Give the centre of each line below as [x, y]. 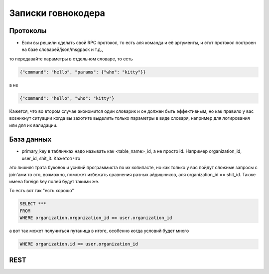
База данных [30, 139]
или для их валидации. [33, 125]
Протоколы [28, 31]
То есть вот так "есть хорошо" [42, 191]
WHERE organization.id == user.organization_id [79, 244]
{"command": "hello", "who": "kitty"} [67, 98]
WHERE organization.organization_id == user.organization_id [96, 218]
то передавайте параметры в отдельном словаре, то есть [71, 59]
